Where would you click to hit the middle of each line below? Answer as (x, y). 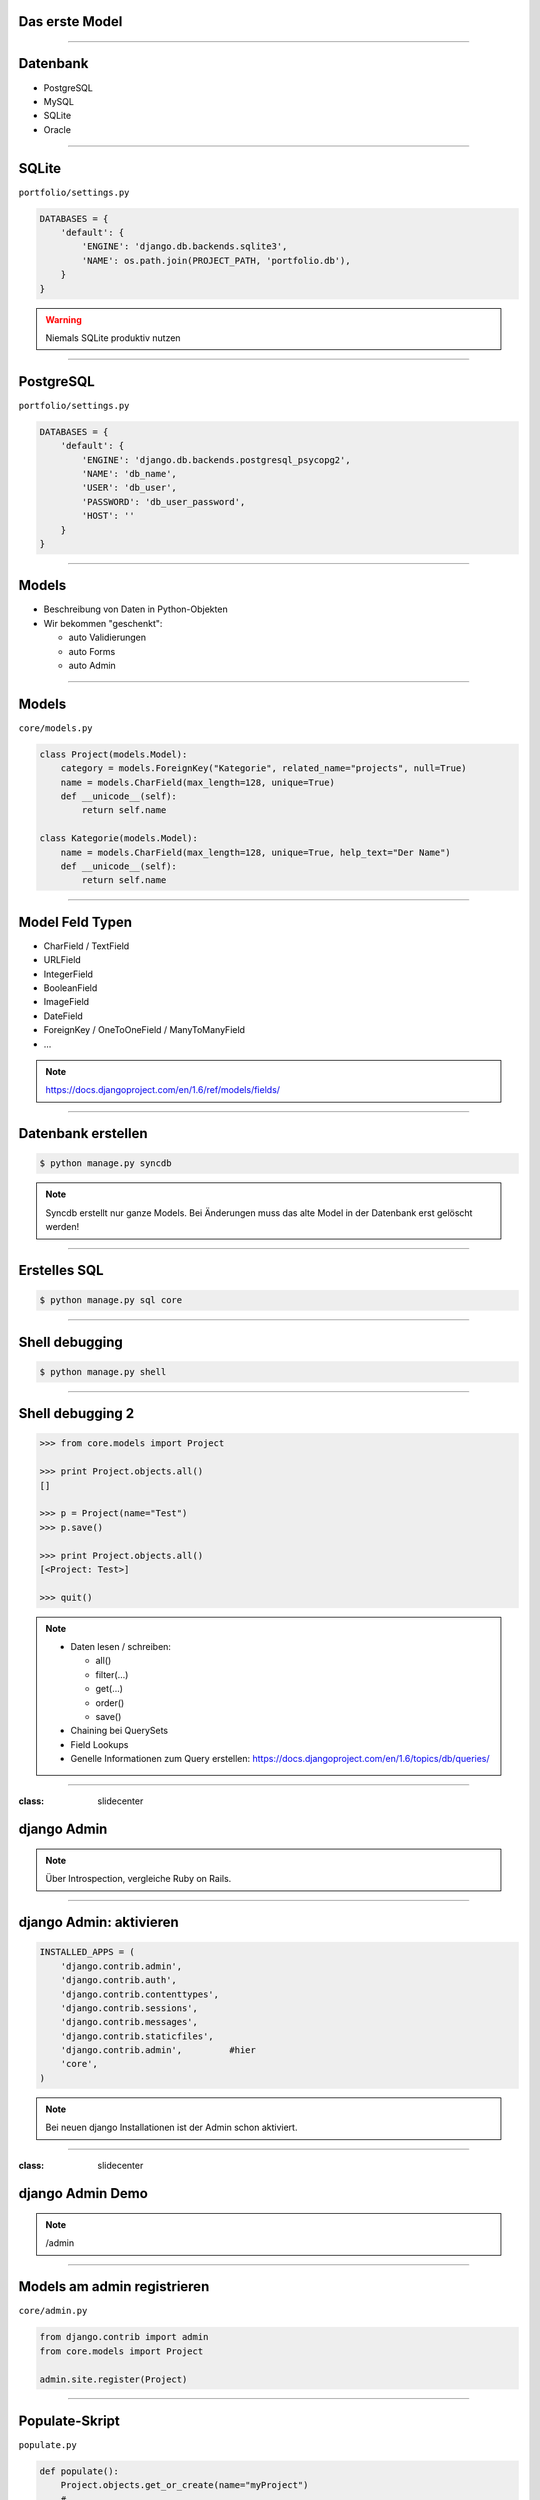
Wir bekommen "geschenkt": (103, 623)
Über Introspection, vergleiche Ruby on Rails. (138, 1879)
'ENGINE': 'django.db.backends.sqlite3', (184, 246)
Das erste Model (70, 21)
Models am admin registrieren (114, 2286)
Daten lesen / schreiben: (121, 1647)
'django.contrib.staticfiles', (137, 2036)
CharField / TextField (86, 946)
